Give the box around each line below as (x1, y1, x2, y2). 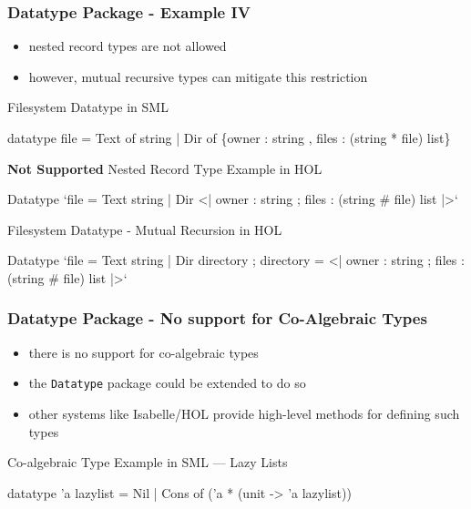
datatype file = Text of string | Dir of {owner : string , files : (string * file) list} (7, 128, 451, 147)
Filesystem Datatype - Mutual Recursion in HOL (7, 219, 282, 239)
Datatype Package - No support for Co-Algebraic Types (7, 307, 427, 330)
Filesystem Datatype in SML (7, 97, 169, 117)
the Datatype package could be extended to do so (28, 373, 306, 392)
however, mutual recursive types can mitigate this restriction (28, 66, 368, 86)
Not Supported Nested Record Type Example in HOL (7, 158, 323, 178)
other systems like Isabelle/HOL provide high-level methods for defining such (28, 404, 460, 423)
